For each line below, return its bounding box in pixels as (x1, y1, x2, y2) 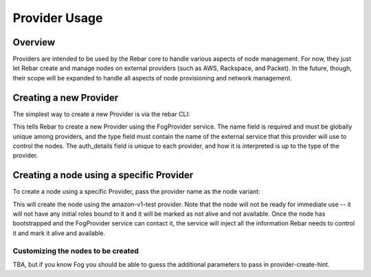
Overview (12, 36, 56, 48)
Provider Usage (12, 10, 103, 25)
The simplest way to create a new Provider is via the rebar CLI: (12, 110, 190, 118)
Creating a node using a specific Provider (12, 169, 194, 181)
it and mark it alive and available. (12, 229, 106, 237)
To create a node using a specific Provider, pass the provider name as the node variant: (12, 188, 260, 196)
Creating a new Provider (12, 91, 119, 103)
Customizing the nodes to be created (12, 246, 139, 256)
